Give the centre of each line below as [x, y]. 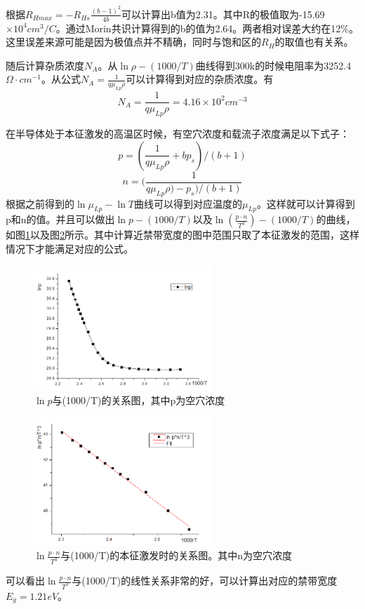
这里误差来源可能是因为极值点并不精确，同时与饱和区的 [133, 42]
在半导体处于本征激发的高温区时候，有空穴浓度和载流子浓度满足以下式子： [178, 134]
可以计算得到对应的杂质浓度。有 [200, 79]
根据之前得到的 [40, 203]
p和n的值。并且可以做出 [60, 219]
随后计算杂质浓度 [45, 65]
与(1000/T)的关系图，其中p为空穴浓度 [139, 400]
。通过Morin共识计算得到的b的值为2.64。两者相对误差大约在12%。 [207, 28]
